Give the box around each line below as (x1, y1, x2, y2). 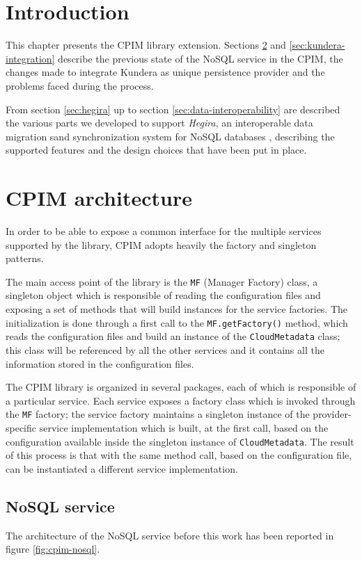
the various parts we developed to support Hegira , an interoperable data (6, 115, 313, 130)
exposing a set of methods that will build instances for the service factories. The (6, 302, 348, 316)
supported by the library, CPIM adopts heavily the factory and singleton (6, 237, 317, 252)
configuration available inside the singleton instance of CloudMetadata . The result (6, 434, 354, 448)
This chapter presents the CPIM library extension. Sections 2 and (6, 38, 286, 52)
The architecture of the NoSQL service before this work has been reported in (6, 528, 334, 542)
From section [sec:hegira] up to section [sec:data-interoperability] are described (6, 101, 340, 116)
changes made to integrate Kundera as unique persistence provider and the (6, 65, 325, 79)
